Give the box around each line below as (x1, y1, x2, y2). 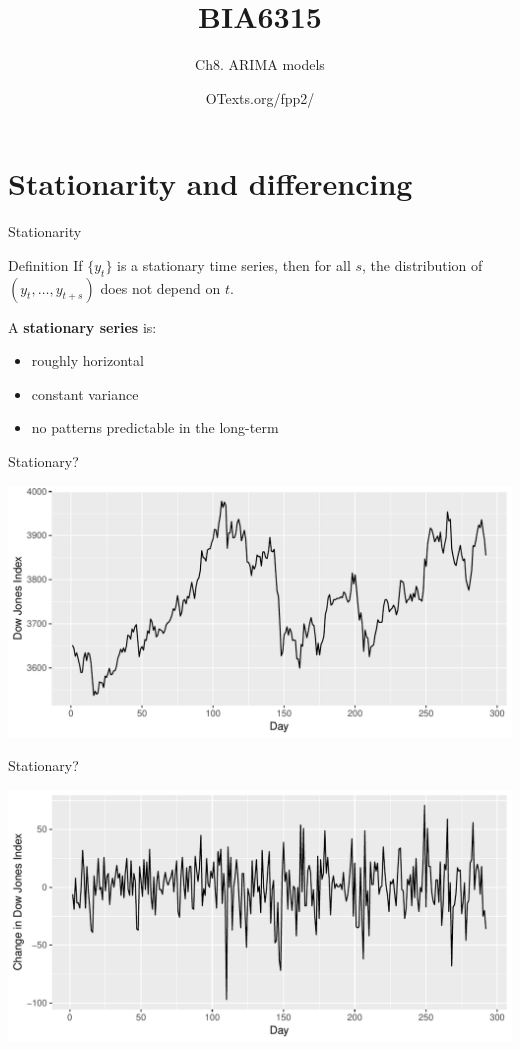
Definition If (8, 254, 83, 275)
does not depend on (100, 277, 221, 298)
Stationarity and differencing (8, 163, 413, 204)
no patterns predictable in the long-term (31, 417, 279, 438)
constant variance (31, 383, 139, 404)
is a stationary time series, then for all (117, 254, 351, 275)
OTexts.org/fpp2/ (205, 87, 315, 108)
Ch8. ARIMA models (195, 54, 325, 75)
